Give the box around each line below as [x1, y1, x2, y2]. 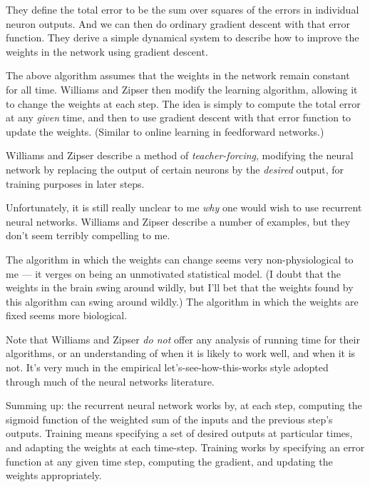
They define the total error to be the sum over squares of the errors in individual [6, 2, 359, 16]
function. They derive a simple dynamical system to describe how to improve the [6, 30, 359, 45]
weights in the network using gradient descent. [6, 44, 208, 59]
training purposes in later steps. [6, 176, 145, 191]
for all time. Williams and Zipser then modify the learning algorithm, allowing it [6, 81, 358, 96]
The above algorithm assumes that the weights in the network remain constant [6, 68, 350, 83]
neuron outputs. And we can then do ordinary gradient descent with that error [6, 16, 351, 31]
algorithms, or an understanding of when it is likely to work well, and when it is [6, 346, 356, 361]
